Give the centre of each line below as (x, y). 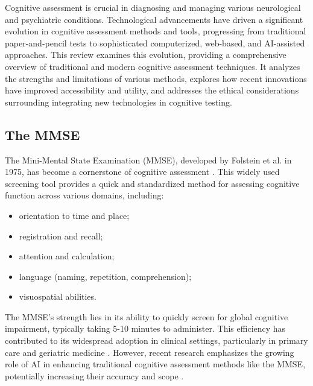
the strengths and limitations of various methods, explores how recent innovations (156, 78)
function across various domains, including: (84, 195)
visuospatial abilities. (58, 296)
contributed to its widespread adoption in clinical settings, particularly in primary (156, 340)
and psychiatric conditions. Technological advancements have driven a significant (154, 19)
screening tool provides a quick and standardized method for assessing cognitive (152, 183)
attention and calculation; (67, 256)
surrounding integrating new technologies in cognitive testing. (119, 102)
